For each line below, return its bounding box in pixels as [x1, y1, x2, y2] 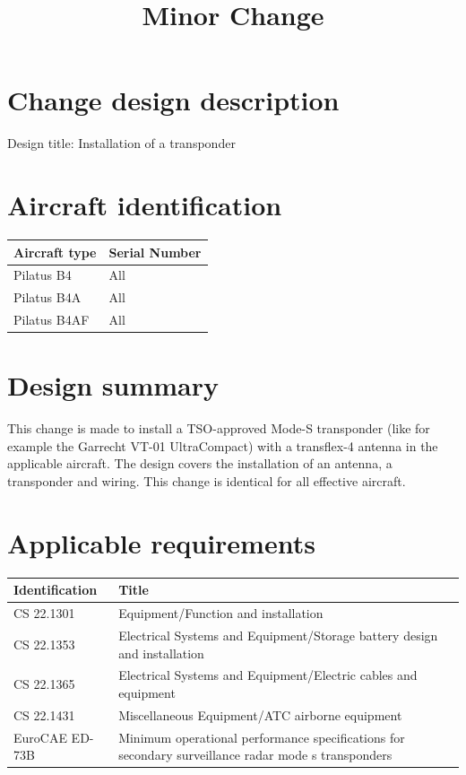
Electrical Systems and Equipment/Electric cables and [118, 666, 418, 684]
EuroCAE [13, 727, 67, 746]
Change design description [7, 82, 340, 118]
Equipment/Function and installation [118, 604, 324, 623]
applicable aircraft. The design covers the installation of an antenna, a [7, 454, 393, 473]
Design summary [7, 367, 219, 404]
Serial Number [108, 242, 202, 261]
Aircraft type [13, 242, 97, 261]
